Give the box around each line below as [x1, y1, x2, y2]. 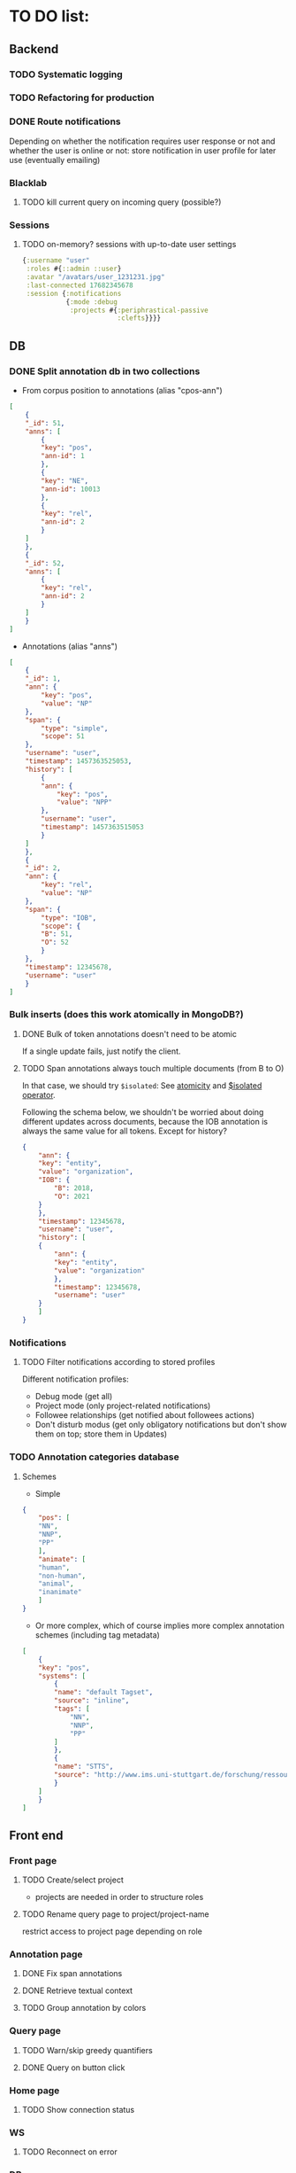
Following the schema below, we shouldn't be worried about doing [21, 1106, 264, 1118]
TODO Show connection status [21, 2104, 135, 2115]
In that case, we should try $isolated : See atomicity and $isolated [21, 1079, 262, 1091]
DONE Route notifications [9, 115, 121, 128]
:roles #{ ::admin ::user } [26, 264, 122, 274]
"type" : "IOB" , [41, 913, 97, 923]
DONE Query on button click [21, 2062, 125, 2073]
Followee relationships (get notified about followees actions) [34, 1410, 254, 1421]
